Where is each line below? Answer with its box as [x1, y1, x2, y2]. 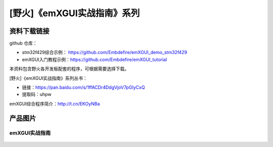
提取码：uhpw [22, 91, 52, 97]
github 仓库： [9, 40, 37, 46]
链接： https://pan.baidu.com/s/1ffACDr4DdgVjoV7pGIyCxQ [22, 84, 145, 90]
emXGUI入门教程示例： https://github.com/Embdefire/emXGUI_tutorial [22, 56, 167, 63]
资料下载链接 [9, 27, 50, 35]
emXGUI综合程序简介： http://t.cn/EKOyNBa [9, 101, 100, 107]
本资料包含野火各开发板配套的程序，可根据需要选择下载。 [9, 66, 129, 72]
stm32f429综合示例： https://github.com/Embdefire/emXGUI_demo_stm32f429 [22, 50, 187, 56]
